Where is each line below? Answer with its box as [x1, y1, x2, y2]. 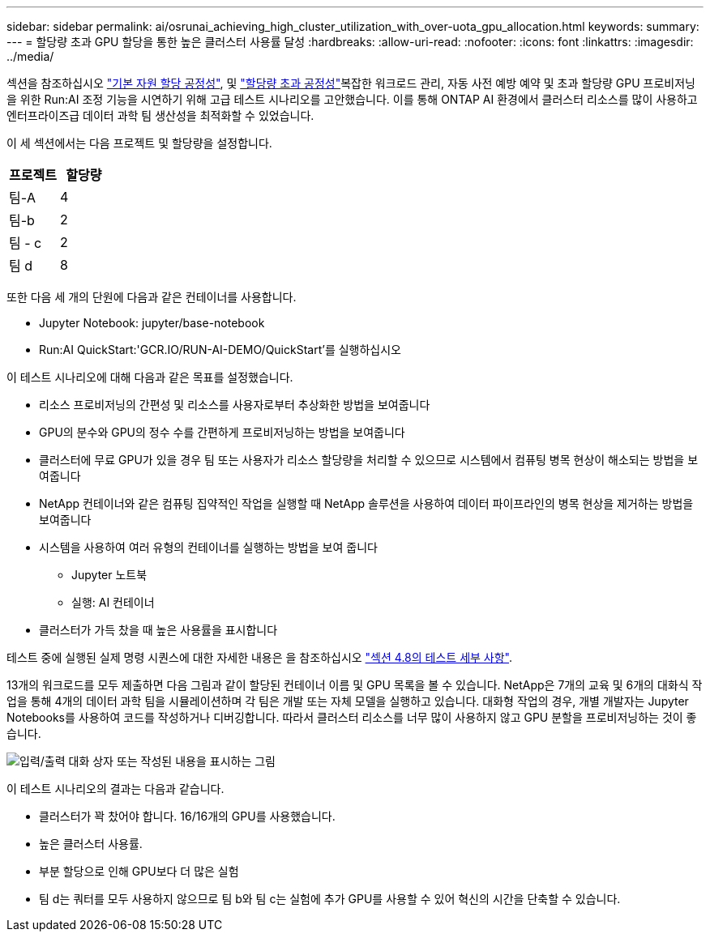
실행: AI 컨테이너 [71, 595, 155, 609]
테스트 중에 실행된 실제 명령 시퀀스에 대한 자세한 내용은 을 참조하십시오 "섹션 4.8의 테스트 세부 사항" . [6, 650, 513, 664]
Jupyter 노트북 [71, 568, 148, 582]
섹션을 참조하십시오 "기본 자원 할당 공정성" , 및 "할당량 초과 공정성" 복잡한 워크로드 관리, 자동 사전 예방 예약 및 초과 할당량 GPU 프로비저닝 [6, 76, 695, 90]
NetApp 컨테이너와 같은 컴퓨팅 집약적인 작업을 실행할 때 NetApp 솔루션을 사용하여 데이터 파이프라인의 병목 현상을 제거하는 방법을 [39, 497, 694, 510]
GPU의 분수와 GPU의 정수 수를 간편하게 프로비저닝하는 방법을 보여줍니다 [39, 425, 405, 439]
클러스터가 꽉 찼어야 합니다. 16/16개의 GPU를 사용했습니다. [39, 809, 336, 823]
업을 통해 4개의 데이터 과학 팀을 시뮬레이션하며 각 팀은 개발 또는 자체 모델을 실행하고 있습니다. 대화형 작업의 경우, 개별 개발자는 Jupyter [6, 694, 689, 708]
